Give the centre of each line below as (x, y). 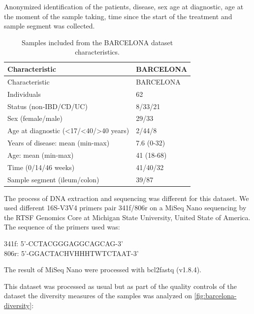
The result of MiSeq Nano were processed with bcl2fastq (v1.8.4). (103, 270)
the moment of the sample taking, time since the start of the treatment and (118, 16)
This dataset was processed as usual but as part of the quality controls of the (120, 286)
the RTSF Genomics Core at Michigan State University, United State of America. (127, 217)
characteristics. (97, 52)
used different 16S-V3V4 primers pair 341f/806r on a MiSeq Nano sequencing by (125, 208)
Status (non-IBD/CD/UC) (48, 106)
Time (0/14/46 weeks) (41, 167)
